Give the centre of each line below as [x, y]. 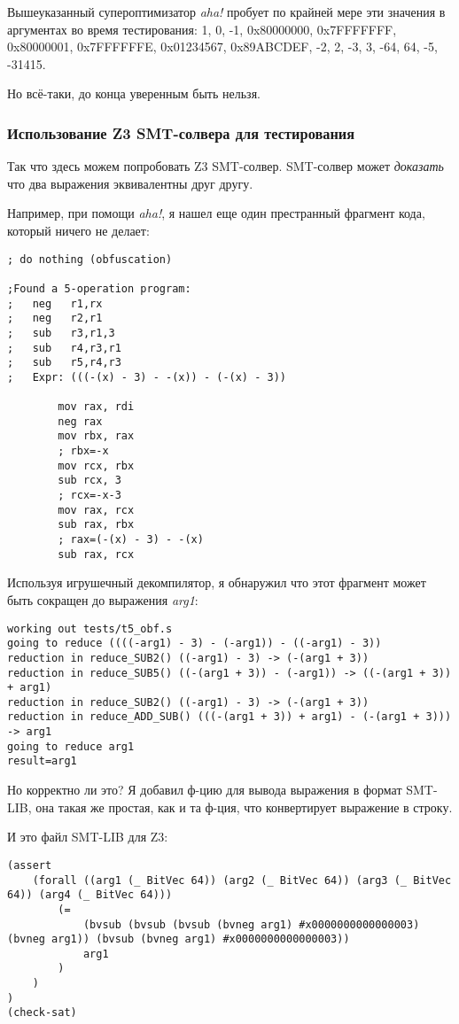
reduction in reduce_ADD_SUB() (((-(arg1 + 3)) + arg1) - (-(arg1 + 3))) [229, 717]
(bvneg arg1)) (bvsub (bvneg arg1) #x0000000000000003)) [179, 939]
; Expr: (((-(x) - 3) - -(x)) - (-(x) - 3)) [147, 377]
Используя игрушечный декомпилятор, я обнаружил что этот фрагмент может [217, 582]
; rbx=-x [83, 451]
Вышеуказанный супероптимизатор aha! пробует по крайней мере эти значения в [226, 12]
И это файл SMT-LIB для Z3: [88, 837]
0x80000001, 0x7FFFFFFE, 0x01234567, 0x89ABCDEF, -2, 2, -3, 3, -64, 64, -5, [222, 47]
